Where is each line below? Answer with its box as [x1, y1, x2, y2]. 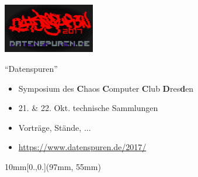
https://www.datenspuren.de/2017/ [18, 141, 147, 153]
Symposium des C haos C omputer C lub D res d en [18, 82, 194, 94]
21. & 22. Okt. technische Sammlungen [18, 102, 158, 114]
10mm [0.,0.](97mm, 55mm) [5, 160, 101, 172]
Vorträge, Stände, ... [18, 121, 91, 133]
